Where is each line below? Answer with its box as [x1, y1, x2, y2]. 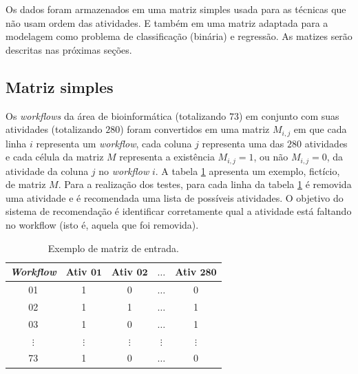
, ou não [253, 149, 288, 164]
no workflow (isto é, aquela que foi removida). [6, 218, 199, 232]
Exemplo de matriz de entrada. [48, 240, 179, 255]
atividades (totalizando [6, 122, 103, 136]
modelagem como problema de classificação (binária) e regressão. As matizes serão [6, 29, 352, 43]
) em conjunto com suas [239, 108, 339, 123]
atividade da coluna [6, 163, 89, 178]
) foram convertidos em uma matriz [120, 122, 270, 136]
